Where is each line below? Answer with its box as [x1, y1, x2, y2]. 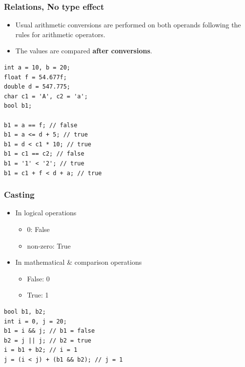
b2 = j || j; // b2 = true [4, 337, 91, 344]
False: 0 [27, 273, 50, 283]
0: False [27, 224, 50, 234]
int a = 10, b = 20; [4, 64, 71, 71]
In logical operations [15, 207, 77, 218]
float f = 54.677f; [4, 73, 67, 81]
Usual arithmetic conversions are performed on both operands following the [15, 20, 241, 30]
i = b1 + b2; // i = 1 [4, 346, 78, 354]
